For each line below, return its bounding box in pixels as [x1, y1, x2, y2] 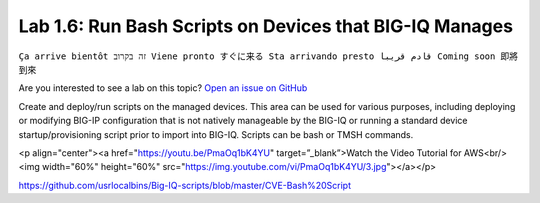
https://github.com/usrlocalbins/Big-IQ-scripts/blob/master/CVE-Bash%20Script [18, 179, 352, 191]
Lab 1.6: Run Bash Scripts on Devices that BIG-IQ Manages [18, 15, 514, 37]
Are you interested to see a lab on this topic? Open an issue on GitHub [18, 82, 308, 94]
